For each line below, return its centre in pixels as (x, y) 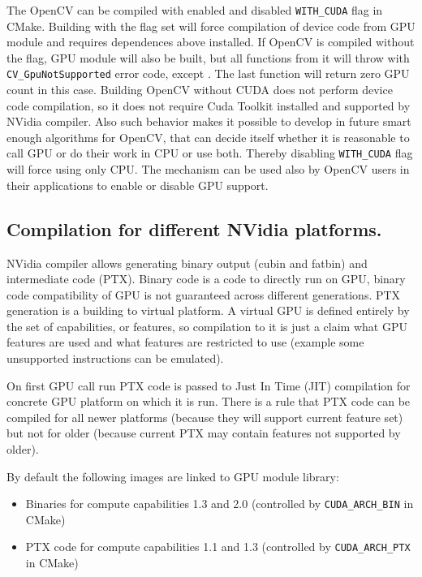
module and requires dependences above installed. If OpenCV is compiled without (211, 42)
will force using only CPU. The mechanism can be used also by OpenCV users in (208, 169)
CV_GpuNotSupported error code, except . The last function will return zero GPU (208, 73)
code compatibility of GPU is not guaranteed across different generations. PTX (204, 294)
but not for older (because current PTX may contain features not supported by (204, 433)
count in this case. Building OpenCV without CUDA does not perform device (200, 90)
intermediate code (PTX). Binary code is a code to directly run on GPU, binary (206, 279)
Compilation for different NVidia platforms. (194, 228)
